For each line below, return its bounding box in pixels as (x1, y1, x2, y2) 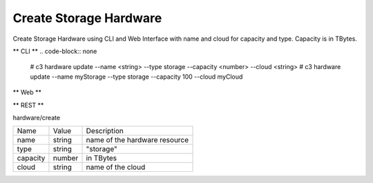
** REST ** (12, 101, 44, 109)
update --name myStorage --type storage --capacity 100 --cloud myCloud (30, 73, 243, 81)
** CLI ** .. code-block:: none (12, 47, 97, 55)
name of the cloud (86, 162, 146, 172)
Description (86, 126, 124, 136)
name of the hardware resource (86, 135, 189, 145)
